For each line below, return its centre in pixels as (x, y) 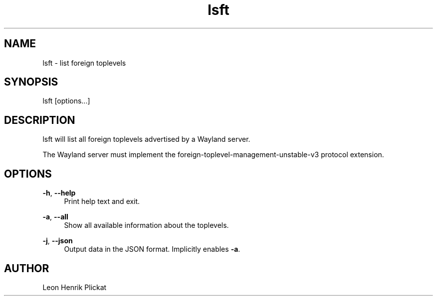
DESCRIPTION (40, 120)
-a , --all (55, 217)
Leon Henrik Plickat (75, 287)
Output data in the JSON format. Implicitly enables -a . (152, 249)
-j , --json (58, 241)
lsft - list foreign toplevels (84, 63)
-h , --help (59, 193)
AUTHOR (27, 268)
